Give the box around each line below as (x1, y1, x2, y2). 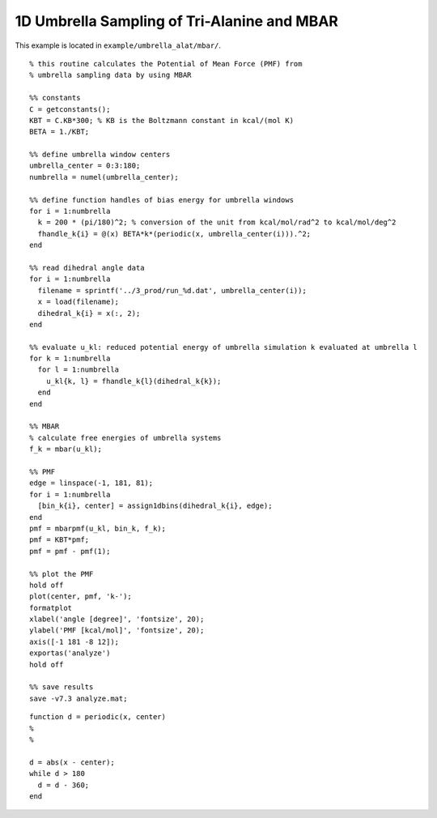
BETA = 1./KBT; (29, 127, 90, 137)
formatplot (29, 603, 73, 612)
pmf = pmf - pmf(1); (29, 547, 111, 556)
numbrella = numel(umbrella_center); (29, 173, 180, 181)
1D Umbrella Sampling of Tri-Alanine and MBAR (15, 12, 339, 30)
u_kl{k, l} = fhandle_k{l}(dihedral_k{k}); (45, 377, 222, 386)
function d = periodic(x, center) (29, 713, 166, 722)
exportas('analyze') (29, 649, 111, 658)
